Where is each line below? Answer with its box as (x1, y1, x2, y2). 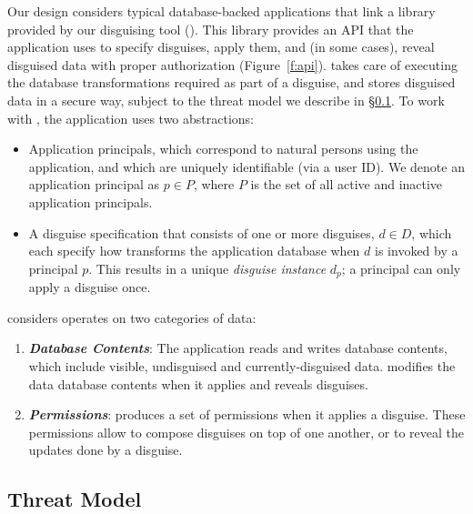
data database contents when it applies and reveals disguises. (28, 374, 368, 393)
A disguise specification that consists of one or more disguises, (28, 223, 375, 242)
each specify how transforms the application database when (28, 241, 360, 260)
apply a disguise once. (28, 277, 151, 297)
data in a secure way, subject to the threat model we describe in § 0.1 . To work (7, 90, 445, 109)
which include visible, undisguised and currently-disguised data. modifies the (28, 356, 456, 375)
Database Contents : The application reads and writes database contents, (28, 338, 448, 358)
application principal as (28, 175, 160, 194)
